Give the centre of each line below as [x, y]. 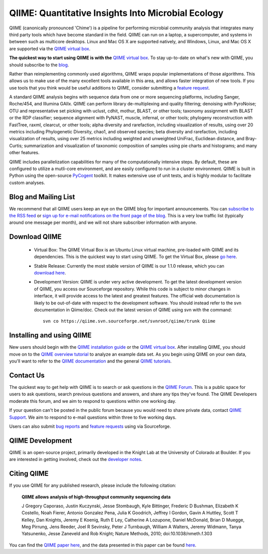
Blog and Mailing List [42, 197]
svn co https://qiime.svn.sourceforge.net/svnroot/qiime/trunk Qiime [129, 321]
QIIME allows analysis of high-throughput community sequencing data [96, 497]
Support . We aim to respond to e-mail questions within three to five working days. [93, 417]
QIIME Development [40, 440]
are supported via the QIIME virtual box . [50, 48]
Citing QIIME [29, 474]
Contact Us [27, 375]
